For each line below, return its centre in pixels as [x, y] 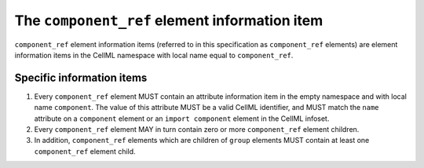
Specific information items [81, 77]
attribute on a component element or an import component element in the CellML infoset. [182, 119]
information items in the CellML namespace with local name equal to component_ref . [154, 55]
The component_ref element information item [169, 20]
